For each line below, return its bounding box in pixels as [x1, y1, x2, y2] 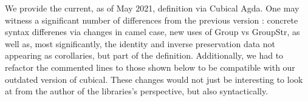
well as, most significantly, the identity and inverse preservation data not [5, 37, 276, 50]
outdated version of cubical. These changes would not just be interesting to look [5, 73, 303, 85]
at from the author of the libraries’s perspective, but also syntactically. [5, 85, 269, 97]
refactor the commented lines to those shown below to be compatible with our [5, 60, 295, 73]
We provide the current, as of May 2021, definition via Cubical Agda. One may [5, 2, 299, 14]
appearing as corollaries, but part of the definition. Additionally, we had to [5, 49, 284, 62]
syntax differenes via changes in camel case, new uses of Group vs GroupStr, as [5, 25, 300, 38]
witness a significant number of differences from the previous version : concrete [5, 13, 298, 26]
